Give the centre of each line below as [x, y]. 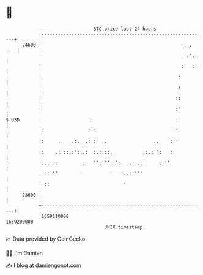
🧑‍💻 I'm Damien [24, 253]
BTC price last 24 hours [125, 29]
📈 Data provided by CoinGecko [46, 239]
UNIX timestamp [124, 227]
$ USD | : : [92, 120]
